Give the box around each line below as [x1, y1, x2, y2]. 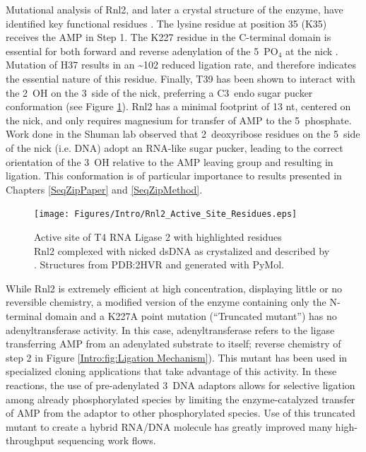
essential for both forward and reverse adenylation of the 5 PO [6, 43, 278, 58]
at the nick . [285, 43, 338, 58]
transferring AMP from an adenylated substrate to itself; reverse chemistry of [6, 336, 341, 351]
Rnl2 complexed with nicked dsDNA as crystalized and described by [34, 243, 330, 258]
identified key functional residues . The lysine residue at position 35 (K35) [6, 16, 327, 30]
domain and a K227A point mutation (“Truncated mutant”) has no [45, 308, 337, 323]
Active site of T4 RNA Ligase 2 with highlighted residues [34, 229, 282, 244]
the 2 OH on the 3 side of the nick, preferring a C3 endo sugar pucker [6, 85, 313, 100]
